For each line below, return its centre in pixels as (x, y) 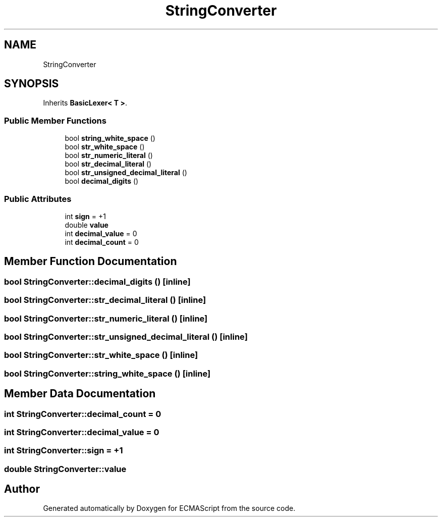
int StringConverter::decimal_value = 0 (82, 432)
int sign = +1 (85, 216)
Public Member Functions (55, 120)
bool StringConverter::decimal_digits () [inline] (97, 281)
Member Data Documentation (80, 394)
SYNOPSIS (32, 84)
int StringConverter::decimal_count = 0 (83, 414)
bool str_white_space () (105, 147)
